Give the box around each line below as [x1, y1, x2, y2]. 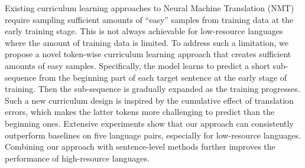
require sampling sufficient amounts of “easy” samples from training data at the [5, 13, 294, 25]
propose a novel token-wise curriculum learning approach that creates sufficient [5, 48, 291, 60]
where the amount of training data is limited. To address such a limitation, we [5, 36, 288, 48]
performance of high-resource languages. [5, 151, 150, 164]
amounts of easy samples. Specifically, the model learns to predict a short [5, 59, 270, 71]
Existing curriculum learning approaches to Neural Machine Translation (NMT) [5, 2, 294, 14]
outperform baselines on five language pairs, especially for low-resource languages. [5, 129, 301, 141]
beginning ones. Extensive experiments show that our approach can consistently [5, 117, 294, 129]
